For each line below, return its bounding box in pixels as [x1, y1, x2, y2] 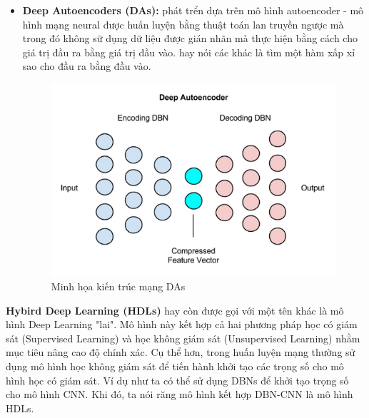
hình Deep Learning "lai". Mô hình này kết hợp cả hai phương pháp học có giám [6, 317, 358, 332]
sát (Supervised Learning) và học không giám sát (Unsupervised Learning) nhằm [6, 330, 360, 345]
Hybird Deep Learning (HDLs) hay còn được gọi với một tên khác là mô [6, 302, 344, 317]
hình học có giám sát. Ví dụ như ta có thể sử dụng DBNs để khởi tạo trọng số [6, 372, 349, 387]
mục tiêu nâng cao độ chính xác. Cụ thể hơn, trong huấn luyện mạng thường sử [6, 345, 355, 360]
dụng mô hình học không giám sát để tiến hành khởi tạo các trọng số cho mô [6, 359, 344, 374]
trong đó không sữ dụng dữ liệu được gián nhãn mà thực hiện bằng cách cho [22, 31, 358, 46]
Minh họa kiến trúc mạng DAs [51, 279, 186, 294]
